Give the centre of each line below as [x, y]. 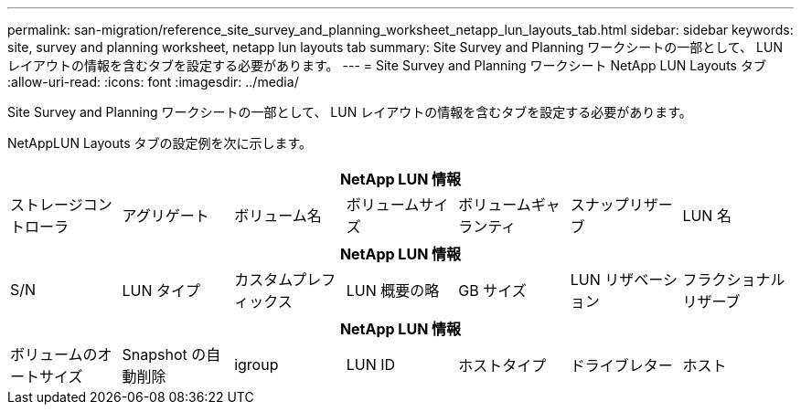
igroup [256, 364]
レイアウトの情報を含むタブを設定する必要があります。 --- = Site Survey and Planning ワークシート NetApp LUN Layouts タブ [387, 65]
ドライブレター [621, 365]
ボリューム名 [278, 216]
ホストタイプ [502, 365]
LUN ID [371, 364]
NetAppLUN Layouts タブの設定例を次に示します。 [160, 143]
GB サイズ [492, 291]
